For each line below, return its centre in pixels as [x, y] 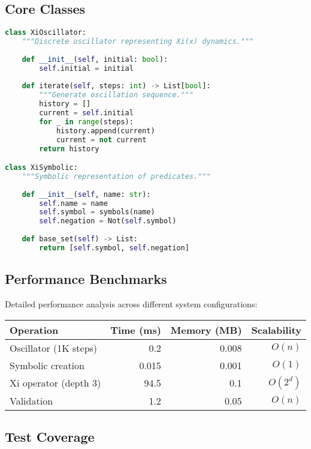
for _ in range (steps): [86, 122]
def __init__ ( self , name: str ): [86, 194]
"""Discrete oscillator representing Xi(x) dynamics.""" [138, 42]
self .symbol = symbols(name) [97, 212]
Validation [31, 400]
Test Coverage [50, 437]
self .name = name [73, 203]
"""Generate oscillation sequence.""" [116, 95]
